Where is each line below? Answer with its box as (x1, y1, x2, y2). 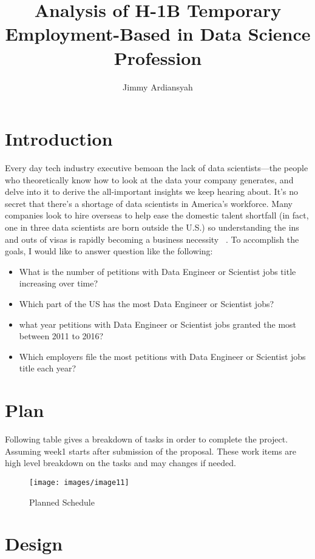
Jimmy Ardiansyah (123, 80, 193, 93)
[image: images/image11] (29, 478, 129, 487)
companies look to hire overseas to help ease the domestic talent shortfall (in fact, (5, 209, 309, 222)
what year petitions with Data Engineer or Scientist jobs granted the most (19, 317, 297, 330)
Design (5, 531, 63, 556)
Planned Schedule (29, 495, 95, 508)
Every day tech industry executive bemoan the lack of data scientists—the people (5, 161, 308, 174)
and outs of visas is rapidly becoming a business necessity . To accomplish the (5, 232, 299, 245)
